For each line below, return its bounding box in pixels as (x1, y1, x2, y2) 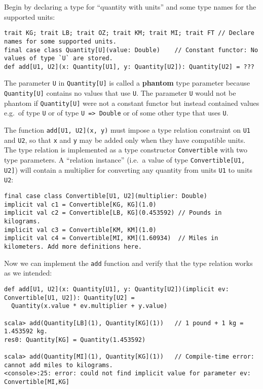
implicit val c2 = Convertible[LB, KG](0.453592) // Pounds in (4, 209, 222, 217)
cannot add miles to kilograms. (4, 361, 113, 369)
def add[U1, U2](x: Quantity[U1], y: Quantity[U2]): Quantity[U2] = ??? (4, 63, 254, 70)
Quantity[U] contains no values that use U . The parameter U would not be (4, 88, 236, 98)
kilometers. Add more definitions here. (4, 243, 142, 250)
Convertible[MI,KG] (4, 378, 69, 386)
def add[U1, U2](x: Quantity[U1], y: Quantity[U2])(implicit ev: (4, 285, 229, 293)
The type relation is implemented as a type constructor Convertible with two (4, 144, 248, 155)
